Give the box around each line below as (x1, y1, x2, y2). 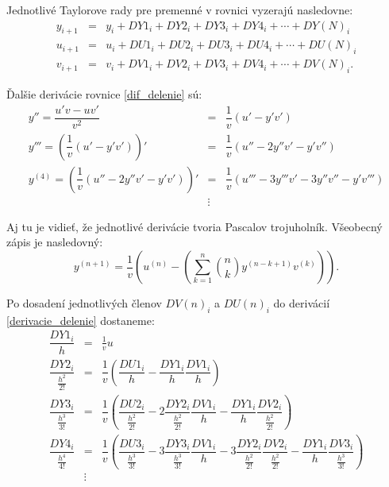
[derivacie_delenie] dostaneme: (6, 311, 155, 328)
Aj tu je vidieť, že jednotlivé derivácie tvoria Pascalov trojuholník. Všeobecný (6, 218, 383, 234)
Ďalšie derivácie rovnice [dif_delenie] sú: (6, 86, 202, 102)
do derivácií (273, 295, 330, 311)
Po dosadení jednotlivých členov (6, 295, 162, 311)
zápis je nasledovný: (6, 234, 103, 250)
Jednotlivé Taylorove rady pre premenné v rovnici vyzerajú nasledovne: (6, 2, 353, 17)
